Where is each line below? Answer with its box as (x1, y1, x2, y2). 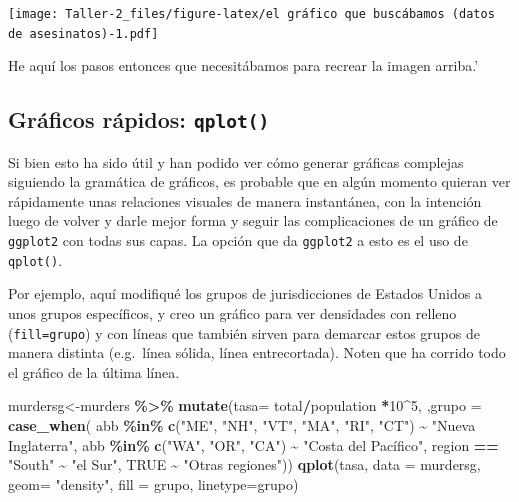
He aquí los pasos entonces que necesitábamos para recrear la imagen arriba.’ (8, 55, 479, 76)
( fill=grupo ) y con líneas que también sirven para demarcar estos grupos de (8, 322, 480, 343)
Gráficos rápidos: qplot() (8, 104, 270, 135)
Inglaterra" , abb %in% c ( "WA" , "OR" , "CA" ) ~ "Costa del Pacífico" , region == (8, 434, 499, 455)
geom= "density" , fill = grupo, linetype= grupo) (8, 473, 299, 494)
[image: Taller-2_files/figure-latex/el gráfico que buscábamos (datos (8, 7, 495, 21)
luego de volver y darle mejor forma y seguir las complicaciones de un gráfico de (8, 210, 498, 231)
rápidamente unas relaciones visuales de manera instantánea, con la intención (8, 190, 482, 211)
